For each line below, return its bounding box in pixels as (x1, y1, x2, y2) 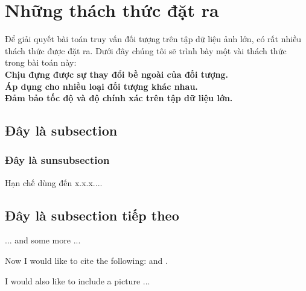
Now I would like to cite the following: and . (5, 254, 168, 267)
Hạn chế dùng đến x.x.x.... (5, 176, 103, 189)
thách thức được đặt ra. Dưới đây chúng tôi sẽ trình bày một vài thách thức (5, 44, 287, 57)
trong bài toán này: (5, 56, 77, 69)
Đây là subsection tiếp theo (5, 205, 179, 224)
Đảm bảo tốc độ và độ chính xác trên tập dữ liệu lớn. (5, 92, 233, 104)
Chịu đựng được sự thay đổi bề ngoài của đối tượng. (5, 67, 228, 80)
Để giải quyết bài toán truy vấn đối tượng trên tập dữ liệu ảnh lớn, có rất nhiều (5, 33, 302, 45)
